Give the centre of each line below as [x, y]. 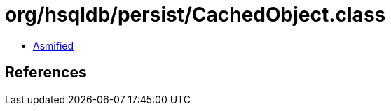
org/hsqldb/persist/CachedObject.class [195, 15]
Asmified [54, 45]
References [46, 73]
